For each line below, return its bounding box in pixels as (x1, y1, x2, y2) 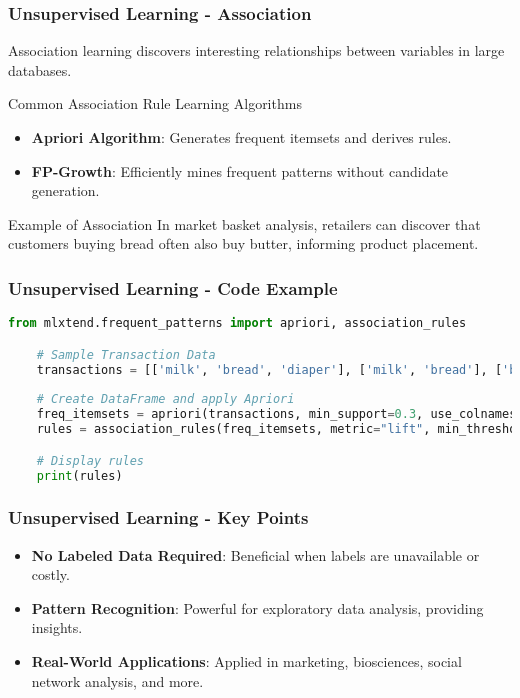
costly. (31, 564, 70, 585)
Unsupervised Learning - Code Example (8, 275, 338, 300)
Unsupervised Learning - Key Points (8, 505, 309, 530)
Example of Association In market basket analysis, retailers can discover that (8, 213, 481, 234)
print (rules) (36, 468, 123, 483)
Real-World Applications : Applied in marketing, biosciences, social (31, 650, 462, 671)
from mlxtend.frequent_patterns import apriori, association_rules (8, 316, 467, 331)
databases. (8, 59, 72, 80)
